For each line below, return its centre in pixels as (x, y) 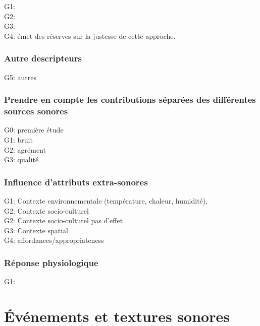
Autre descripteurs (43, 58)
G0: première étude (34, 130)
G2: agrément (25, 149)
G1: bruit (18, 139)
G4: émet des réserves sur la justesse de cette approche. (90, 36)
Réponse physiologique (51, 262)
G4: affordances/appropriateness (54, 240)
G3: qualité (21, 159)
